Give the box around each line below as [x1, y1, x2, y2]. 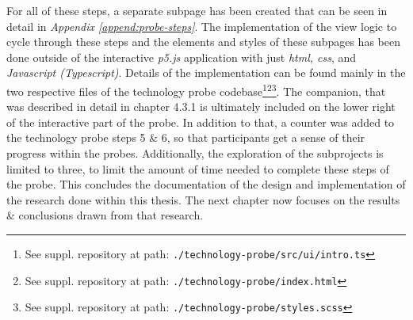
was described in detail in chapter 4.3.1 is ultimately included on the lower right [6, 98, 396, 115]
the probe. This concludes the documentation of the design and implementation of [6, 176, 406, 192]
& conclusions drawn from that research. [6, 207, 204, 223]
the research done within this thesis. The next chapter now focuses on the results [6, 191, 400, 208]
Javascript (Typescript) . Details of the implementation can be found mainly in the [6, 64, 406, 81]
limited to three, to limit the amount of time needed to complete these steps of [6, 160, 389, 177]
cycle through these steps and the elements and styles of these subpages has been [6, 33, 400, 50]
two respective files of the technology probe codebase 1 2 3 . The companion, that [6, 80, 386, 99]
